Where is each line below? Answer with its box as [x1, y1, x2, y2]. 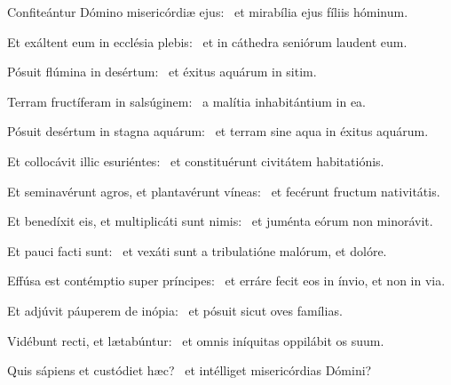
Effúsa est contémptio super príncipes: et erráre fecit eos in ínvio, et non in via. [7, 271, 446, 290]
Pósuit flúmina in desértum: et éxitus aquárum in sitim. [7, 62, 317, 81]
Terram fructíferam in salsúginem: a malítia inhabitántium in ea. [7, 92, 367, 110]
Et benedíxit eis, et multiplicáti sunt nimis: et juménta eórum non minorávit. [7, 212, 433, 230]
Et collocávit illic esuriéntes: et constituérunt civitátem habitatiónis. [7, 151, 384, 170]
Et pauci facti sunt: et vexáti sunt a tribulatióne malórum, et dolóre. [7, 241, 387, 260]
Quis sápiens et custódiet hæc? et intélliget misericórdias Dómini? [7, 361, 372, 380]
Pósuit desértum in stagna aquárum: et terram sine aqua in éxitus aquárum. [7, 122, 429, 140]
